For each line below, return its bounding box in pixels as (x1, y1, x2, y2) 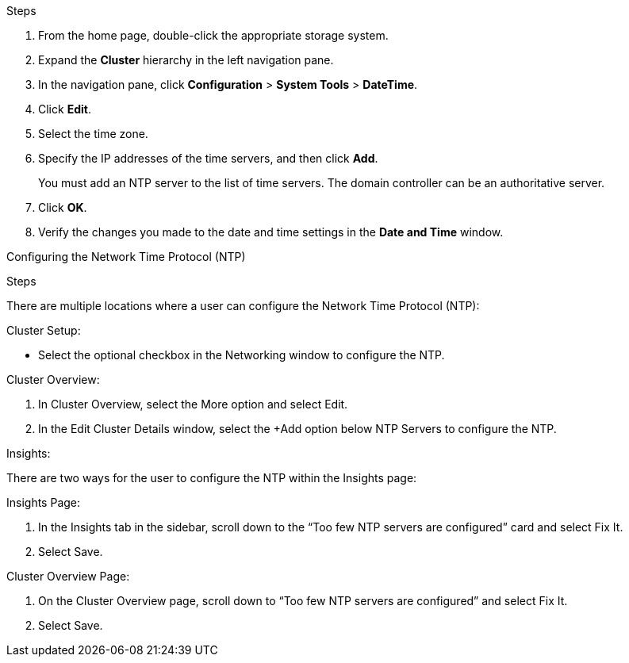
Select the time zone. (38, 127, 148, 140)
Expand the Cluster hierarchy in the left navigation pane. (38, 53, 334, 67)
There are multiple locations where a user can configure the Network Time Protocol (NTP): (6, 299, 480, 312)
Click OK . (38, 201, 87, 214)
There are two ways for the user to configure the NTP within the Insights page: (6, 471, 417, 485)
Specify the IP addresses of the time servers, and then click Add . (38, 151, 378, 165)
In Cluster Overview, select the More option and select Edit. (38, 397, 348, 411)
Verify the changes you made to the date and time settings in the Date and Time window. (38, 225, 504, 239)
